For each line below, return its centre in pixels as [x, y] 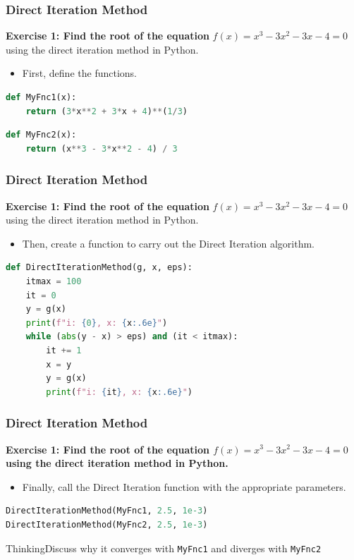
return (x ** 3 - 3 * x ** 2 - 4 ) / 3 [102, 148]
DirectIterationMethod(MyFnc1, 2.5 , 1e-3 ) [107, 511]
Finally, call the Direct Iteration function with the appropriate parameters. [184, 486]
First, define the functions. [79, 73]
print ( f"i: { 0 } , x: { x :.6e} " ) [97, 323]
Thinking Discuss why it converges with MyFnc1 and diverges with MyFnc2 [164, 548]
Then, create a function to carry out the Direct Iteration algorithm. [169, 243]
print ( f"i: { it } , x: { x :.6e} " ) [119, 392]
